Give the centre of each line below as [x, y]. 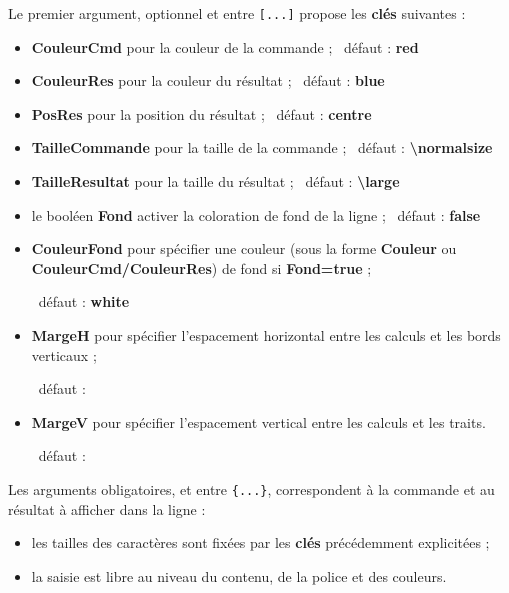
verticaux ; [64, 354]
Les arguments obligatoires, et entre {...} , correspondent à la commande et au [251, 488]
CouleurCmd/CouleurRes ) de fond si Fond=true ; [201, 267]
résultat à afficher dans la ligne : [107, 508]
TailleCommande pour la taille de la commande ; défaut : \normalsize [262, 147]
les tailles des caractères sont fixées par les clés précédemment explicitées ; [260, 542]
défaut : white [84, 301]
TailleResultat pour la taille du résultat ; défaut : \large [215, 181]
